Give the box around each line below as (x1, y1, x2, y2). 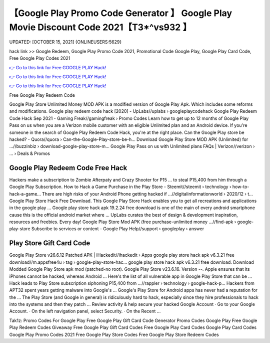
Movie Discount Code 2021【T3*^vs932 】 (9, 22, 192, 33)
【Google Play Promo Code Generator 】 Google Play (9, 8, 232, 19)
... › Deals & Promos (9, 150, 50, 156)
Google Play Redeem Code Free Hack (9, 163, 127, 172)
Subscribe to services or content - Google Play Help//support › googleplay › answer (31, 226, 204, 232)
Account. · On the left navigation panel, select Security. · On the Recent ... (9, 308, 161, 314)
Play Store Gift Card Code (9, 239, 90, 248)
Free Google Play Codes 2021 (9, 55, 70, 61)
